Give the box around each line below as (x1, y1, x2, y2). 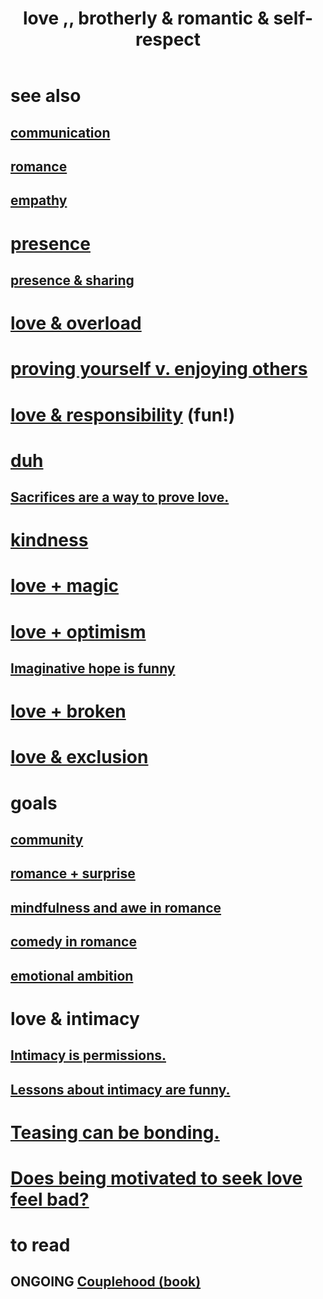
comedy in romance (10, 933, 137, 951)
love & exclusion (10, 746, 149, 769)
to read (10, 1234, 71, 1257)
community (10, 831, 84, 848)
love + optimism (10, 620, 147, 643)
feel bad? (10, 1188, 90, 1211)
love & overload (10, 312, 142, 335)
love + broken (10, 700, 127, 723)
